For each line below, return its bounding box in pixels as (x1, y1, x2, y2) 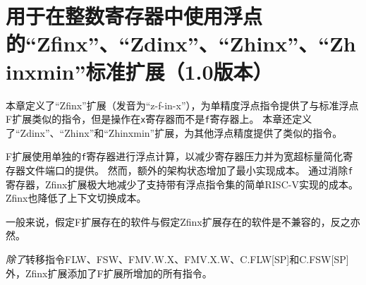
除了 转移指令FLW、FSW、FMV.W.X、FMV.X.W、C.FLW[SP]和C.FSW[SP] (6, 252, 349, 267)
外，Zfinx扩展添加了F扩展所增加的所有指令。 (6, 265, 212, 280)
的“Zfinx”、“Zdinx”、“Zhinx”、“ (6, 29, 330, 58)
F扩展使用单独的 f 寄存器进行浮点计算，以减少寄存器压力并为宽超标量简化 (6, 149, 343, 164)
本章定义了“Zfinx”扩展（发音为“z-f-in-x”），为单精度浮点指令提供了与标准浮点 (6, 97, 359, 112)
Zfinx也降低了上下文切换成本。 (6, 190, 147, 205)
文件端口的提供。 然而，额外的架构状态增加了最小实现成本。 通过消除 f (25, 163, 353, 177)
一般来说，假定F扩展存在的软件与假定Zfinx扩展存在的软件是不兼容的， (6, 214, 331, 229)
